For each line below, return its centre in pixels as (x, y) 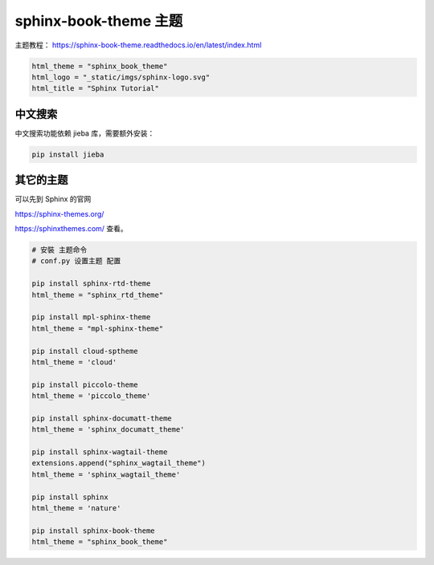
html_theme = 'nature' (76, 508)
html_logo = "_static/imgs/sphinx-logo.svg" (121, 77)
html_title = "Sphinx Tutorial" (96, 89)
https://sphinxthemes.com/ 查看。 (71, 229)
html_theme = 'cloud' (74, 362)
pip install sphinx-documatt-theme (102, 418)
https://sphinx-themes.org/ (59, 213)
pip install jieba (68, 154)
